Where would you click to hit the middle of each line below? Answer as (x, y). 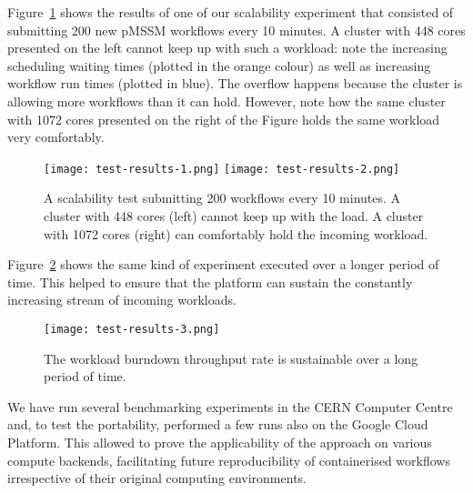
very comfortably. (56, 137)
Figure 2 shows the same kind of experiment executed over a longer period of (223, 264)
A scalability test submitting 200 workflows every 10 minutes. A (222, 198)
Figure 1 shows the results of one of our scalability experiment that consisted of (231, 12)
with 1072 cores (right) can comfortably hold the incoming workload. (236, 233)
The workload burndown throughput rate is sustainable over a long (231, 358)
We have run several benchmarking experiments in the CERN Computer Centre (230, 406)
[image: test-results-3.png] (132, 329)
